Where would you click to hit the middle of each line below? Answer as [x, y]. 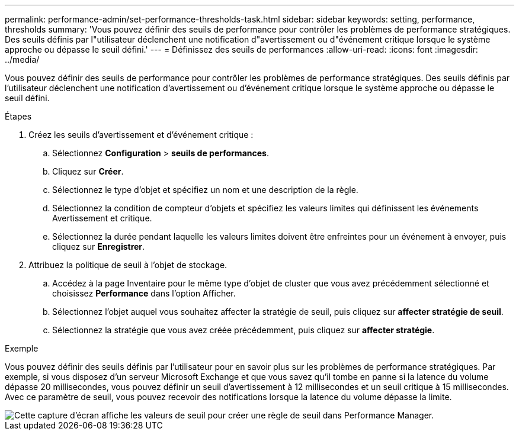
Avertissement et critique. [102, 218]
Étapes [18, 116]
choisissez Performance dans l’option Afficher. [144, 293]
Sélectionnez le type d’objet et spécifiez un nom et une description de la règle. [205, 190]
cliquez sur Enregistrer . [99, 246]
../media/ [22, 59]
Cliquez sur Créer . [88, 171]
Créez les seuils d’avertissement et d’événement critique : [141, 135]
